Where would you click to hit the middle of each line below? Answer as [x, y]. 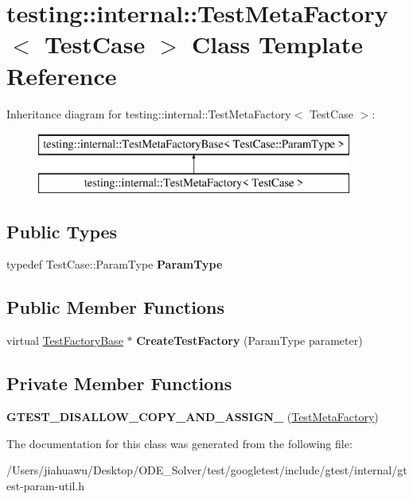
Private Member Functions [119, 383]
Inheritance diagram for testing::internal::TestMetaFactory [149, 113]
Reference [62, 75]
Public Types [62, 231]
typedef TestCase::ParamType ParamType [115, 264]
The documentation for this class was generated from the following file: [179, 443]
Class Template [277, 44]
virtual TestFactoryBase [65, 340]
